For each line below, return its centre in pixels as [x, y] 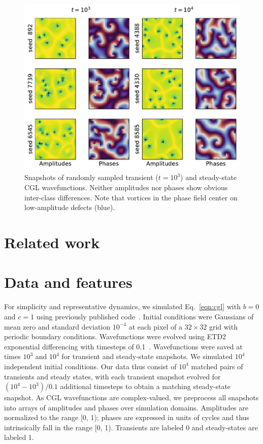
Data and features [68, 282]
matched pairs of [217, 366]
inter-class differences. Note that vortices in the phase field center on [131, 197]
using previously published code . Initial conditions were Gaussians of [145, 316]
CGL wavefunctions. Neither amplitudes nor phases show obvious [126, 187]
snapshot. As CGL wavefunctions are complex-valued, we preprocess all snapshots [131, 397]
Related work [52, 242]
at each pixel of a [156, 326]
